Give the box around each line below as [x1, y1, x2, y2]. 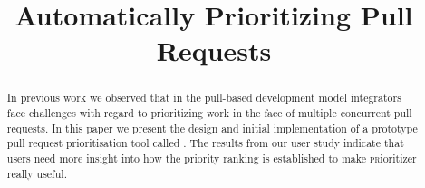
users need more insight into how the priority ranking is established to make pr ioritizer [6, 150, 417, 165]
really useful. [6, 165, 67, 181]
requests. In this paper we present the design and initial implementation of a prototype [6, 120, 418, 135]
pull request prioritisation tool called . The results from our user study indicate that [6, 135, 404, 151]
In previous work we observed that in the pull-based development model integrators [6, 90, 401, 105]
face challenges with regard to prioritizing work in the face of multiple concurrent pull [6, 105, 412, 121]
